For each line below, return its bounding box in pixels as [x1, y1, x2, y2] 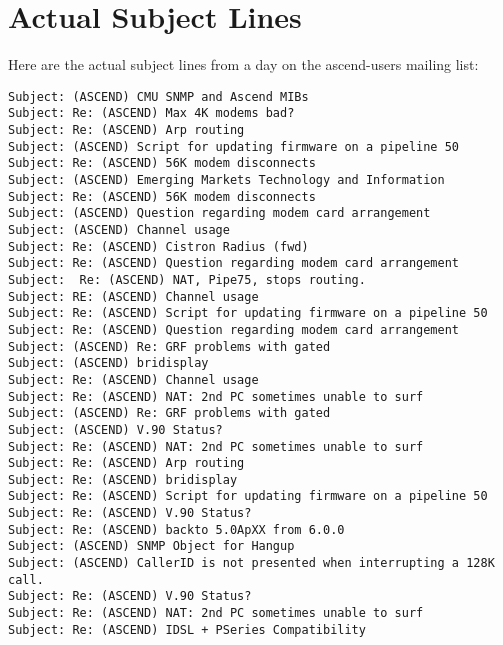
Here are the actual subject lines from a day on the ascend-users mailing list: [8, 54, 479, 75]
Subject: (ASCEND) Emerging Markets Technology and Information [8, 173, 445, 187]
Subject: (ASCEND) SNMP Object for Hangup [8, 539, 295, 554]
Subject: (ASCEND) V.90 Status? [8, 422, 223, 437]
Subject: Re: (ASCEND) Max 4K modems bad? [8, 106, 295, 121]
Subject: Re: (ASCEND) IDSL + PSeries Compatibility [8, 622, 366, 637]
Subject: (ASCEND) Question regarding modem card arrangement [8, 206, 431, 221]
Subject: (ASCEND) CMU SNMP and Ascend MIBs [8, 89, 309, 104]
